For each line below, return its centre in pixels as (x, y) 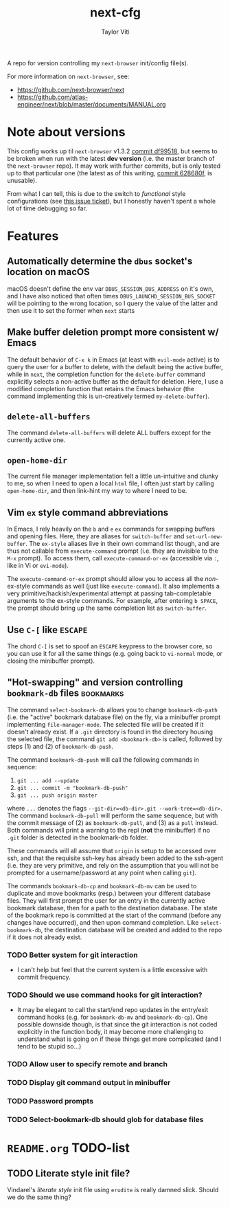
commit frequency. (44, 977)
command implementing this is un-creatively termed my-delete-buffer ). (108, 396)
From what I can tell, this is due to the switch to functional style (96, 193)
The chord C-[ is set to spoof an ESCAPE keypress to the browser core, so (110, 646)
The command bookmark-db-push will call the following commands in (103, 759)
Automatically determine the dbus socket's (100, 262)
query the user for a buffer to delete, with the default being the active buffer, (115, 366)
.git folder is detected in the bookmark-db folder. (78, 837)
